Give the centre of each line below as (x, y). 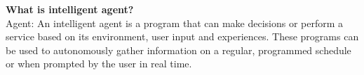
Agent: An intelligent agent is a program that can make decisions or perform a (175, 23)
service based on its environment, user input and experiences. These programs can (182, 36)
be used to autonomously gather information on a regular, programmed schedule (178, 50)
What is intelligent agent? (70, 9)
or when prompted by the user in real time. (99, 64)
